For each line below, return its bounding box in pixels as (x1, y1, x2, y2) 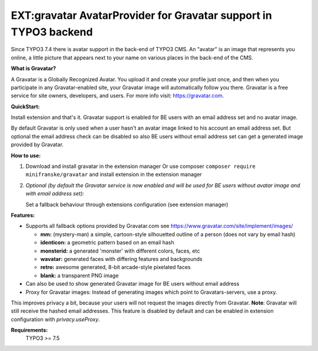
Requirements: (11, 327, 48, 334)
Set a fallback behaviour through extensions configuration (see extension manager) (25, 201, 228, 208)
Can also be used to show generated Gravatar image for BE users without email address (25, 280, 240, 287)
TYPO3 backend (11, 25, 93, 38)
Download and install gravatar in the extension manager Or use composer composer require (25, 163, 256, 170)
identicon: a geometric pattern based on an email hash (40, 239, 175, 246)
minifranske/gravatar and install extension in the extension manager (25, 171, 203, 178)
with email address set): (25, 190, 85, 197)
